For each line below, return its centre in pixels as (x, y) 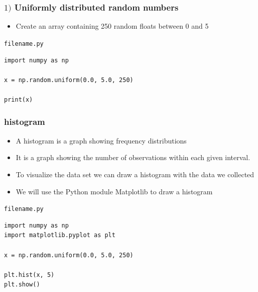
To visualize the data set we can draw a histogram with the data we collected (135, 174)
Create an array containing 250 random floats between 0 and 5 (112, 26)
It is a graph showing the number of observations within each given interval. (133, 157)
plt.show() (22, 285)
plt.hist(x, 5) (29, 275)
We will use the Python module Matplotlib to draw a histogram (114, 191)
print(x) (19, 99)
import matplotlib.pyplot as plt (60, 235)
